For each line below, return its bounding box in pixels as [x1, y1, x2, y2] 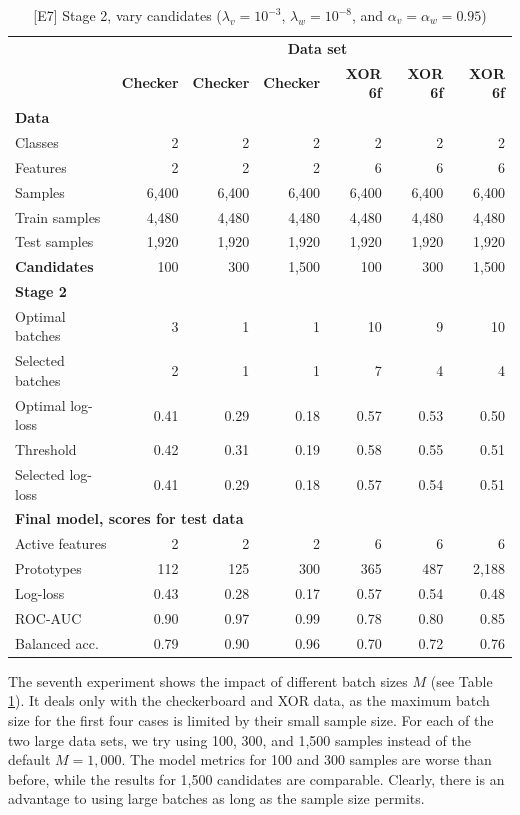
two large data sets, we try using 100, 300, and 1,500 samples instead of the [8, 729, 471, 750]
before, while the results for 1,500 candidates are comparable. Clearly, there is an [8, 768, 505, 789]
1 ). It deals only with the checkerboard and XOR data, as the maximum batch [8, 690, 490, 711]
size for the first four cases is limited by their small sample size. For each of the [8, 709, 494, 730]
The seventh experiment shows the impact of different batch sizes [8, 670, 408, 691]
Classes [15, 131, 59, 152]
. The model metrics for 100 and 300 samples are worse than [121, 749, 492, 770]
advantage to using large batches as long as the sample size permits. [8, 788, 425, 809]
